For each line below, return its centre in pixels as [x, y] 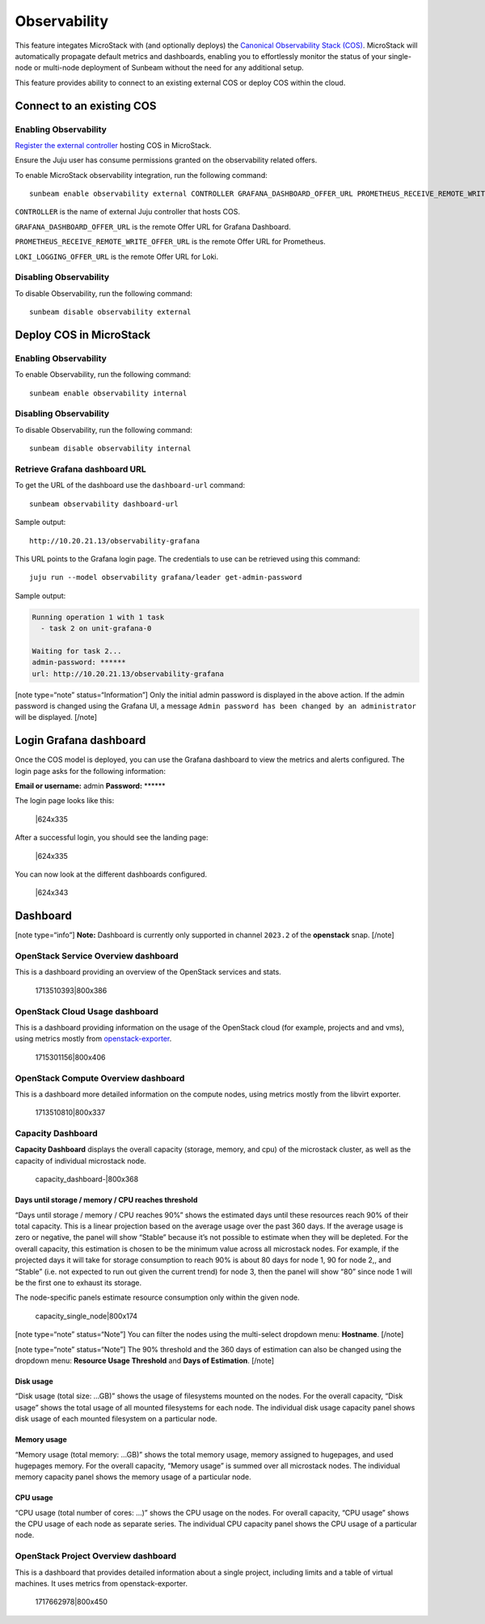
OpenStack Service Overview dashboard [97, 956]
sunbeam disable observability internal [110, 448]
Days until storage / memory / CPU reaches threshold [106, 1200]
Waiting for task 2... [77, 651]
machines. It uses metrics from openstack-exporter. [101, 1583]
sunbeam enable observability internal [108, 393]
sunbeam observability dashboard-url [104, 504]
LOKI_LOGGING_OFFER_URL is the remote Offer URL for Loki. [117, 256]
